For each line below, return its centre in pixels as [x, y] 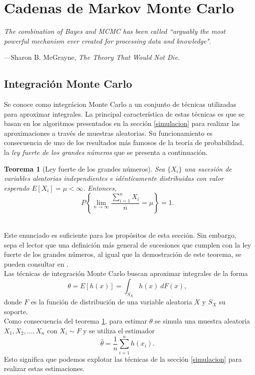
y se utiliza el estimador [119, 330]
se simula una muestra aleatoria [202, 321]
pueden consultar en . [36, 263]
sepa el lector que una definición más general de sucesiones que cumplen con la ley [128, 244]
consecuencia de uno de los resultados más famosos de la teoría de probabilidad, [124, 142]
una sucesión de [208, 168]
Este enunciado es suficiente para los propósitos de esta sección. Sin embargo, [120, 235]
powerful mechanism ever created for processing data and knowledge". [108, 40]
